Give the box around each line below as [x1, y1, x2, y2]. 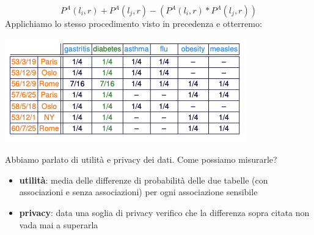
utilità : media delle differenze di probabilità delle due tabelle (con [19, 173, 268, 186]
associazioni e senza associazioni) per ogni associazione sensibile [19, 185, 258, 198]
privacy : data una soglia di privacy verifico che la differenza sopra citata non [19, 206, 310, 218]
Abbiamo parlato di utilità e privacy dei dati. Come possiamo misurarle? [5, 153, 277, 166]
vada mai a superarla [19, 218, 98, 231]
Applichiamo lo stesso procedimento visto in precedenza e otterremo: [5, 17, 262, 29]
